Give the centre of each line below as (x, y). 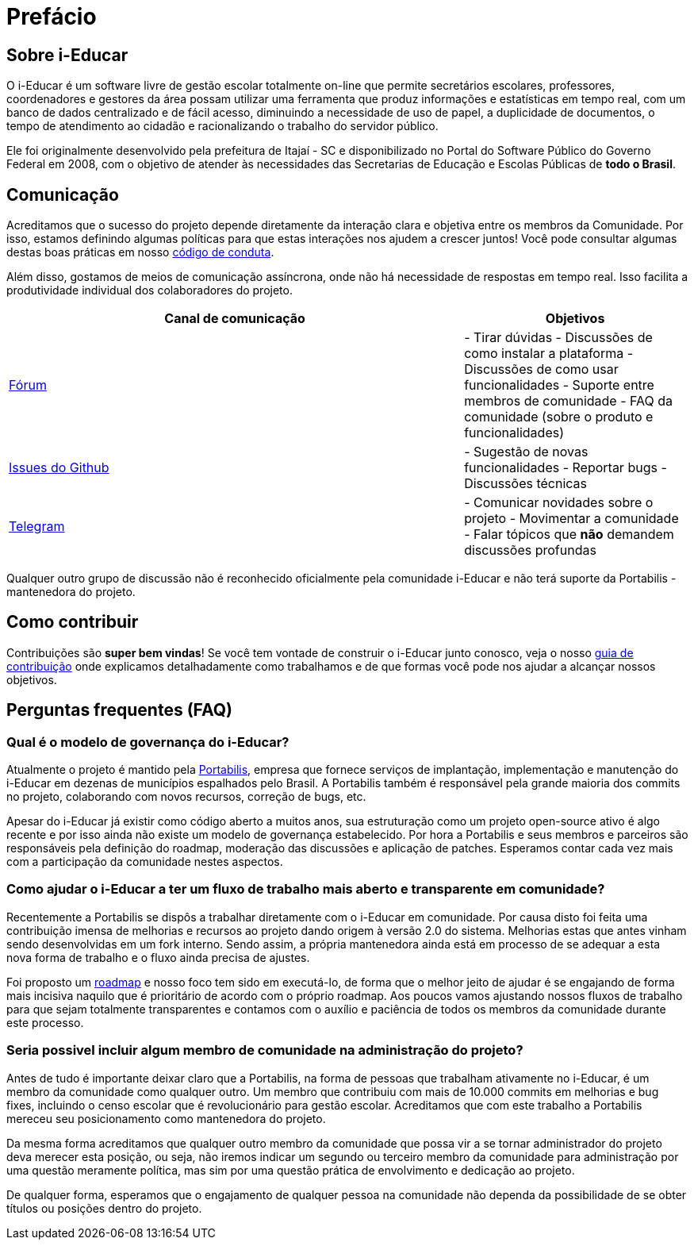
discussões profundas (530, 550)
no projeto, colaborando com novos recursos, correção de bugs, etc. (186, 797)
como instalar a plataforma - (549, 354)
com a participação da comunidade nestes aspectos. (145, 862)
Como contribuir (73, 622)
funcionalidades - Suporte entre (559, 385)
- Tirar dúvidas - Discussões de (558, 338)
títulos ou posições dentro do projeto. (104, 1208)
